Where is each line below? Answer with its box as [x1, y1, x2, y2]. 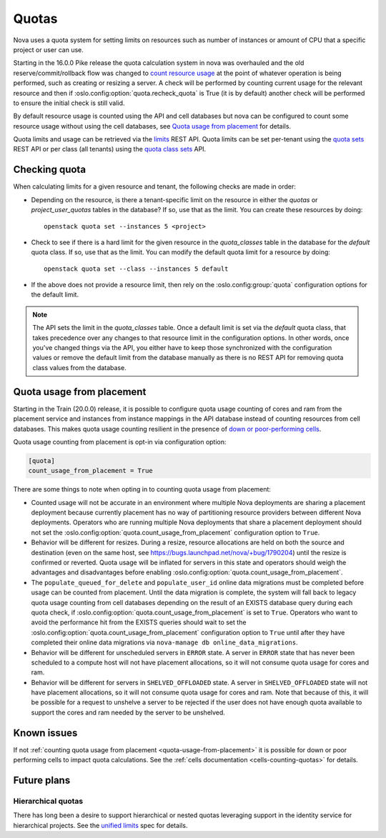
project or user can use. [13, 45, 84, 54]
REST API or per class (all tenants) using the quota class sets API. [13, 145, 207, 154]
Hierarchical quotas [13, 796, 84, 806]
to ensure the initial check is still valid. [13, 99, 125, 107]
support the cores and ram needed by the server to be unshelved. [31, 708, 225, 717]
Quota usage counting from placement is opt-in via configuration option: [13, 437, 227, 446]
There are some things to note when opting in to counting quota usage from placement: [13, 485, 272, 494]
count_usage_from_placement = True [28, 467, 153, 475]
